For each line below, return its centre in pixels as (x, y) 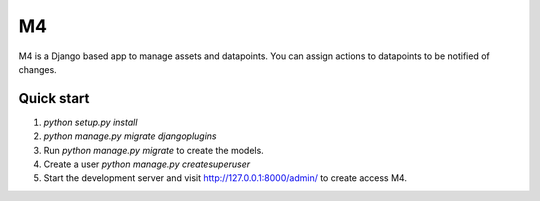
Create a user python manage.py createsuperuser (146, 164)
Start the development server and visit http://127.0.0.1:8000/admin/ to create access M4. (225, 178)
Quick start (54, 98)
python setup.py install (90, 122)
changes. (37, 69)
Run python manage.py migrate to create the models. (153, 150)
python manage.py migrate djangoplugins (130, 136)
